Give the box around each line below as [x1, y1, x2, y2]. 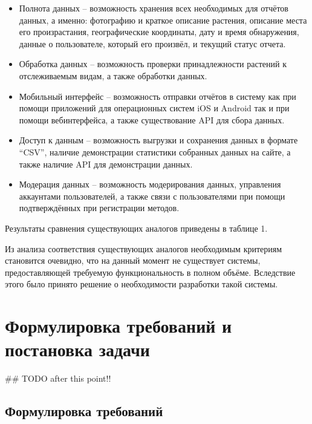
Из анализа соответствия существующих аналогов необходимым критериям [5, 242, 282, 255]
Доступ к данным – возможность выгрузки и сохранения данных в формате [19, 134, 298, 146]
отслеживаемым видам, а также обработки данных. [19, 69, 207, 82]
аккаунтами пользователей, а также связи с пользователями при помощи [19, 189, 285, 202]
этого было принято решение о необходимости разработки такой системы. [5, 278, 278, 290]
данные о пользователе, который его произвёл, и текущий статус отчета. [19, 37, 286, 50]
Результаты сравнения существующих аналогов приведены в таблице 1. [5, 221, 268, 234]
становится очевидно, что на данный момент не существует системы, [5, 254, 261, 267]
